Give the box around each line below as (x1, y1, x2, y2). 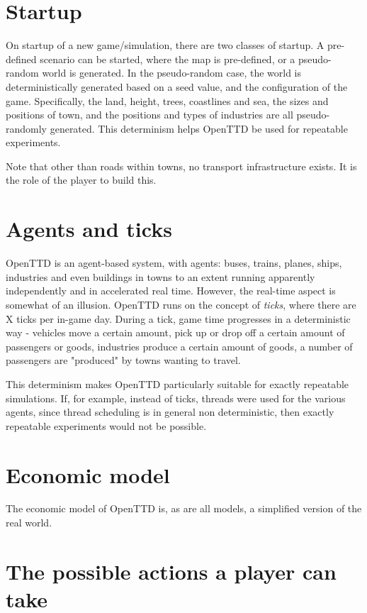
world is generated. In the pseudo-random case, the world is (42, 65, 301, 80)
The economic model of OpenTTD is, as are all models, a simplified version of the (6, 501, 362, 516)
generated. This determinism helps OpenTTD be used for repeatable (50, 121, 348, 136)
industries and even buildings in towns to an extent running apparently (6, 269, 315, 284)
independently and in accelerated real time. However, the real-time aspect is (6, 283, 336, 298)
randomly (6, 121, 47, 136)
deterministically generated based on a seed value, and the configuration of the (6, 79, 348, 94)
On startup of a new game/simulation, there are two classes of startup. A (6, 38, 324, 53)
